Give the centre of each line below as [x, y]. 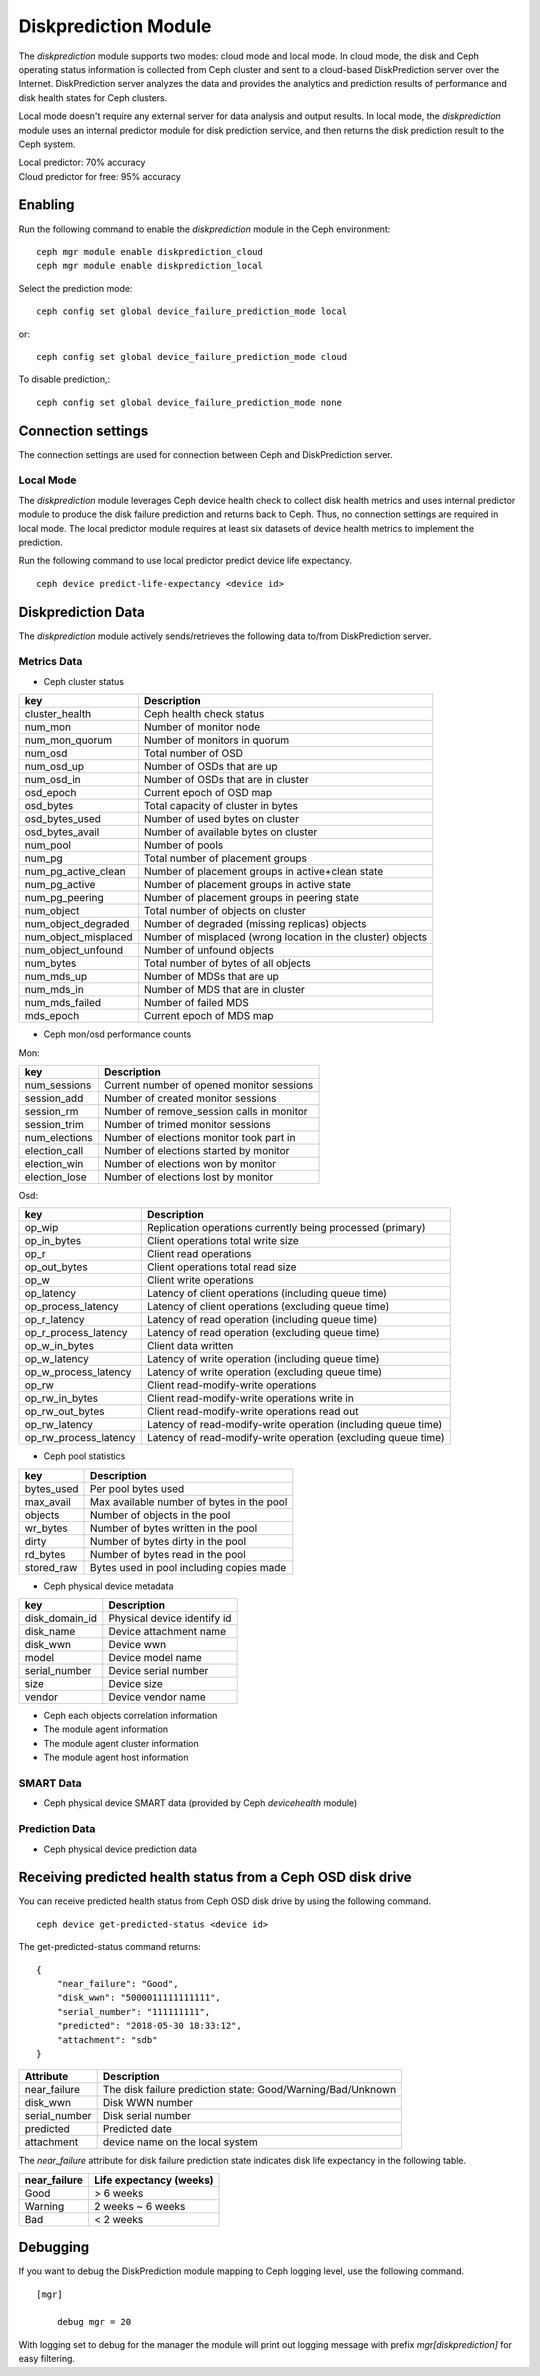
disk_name [50, 1632]
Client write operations [200, 1280]
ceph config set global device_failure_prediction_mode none [189, 402]
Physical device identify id [170, 1618]
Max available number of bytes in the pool [189, 1502]
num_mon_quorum [68, 740]
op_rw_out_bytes [64, 1412]
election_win [54, 1163]
